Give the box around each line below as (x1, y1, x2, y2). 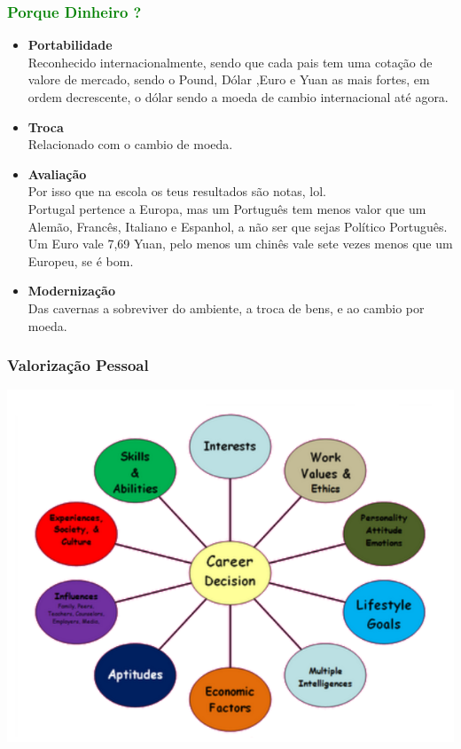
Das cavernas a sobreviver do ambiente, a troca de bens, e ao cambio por (27, 298, 425, 317)
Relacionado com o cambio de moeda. (27, 135, 233, 154)
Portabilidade (27, 35, 113, 54)
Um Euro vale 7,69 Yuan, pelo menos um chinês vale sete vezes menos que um (27, 234, 453, 253)
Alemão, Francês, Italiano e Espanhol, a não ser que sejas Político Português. (27, 217, 448, 235)
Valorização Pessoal (7, 354, 149, 376)
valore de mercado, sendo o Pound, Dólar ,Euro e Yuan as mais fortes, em (27, 70, 430, 89)
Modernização (27, 281, 115, 300)
